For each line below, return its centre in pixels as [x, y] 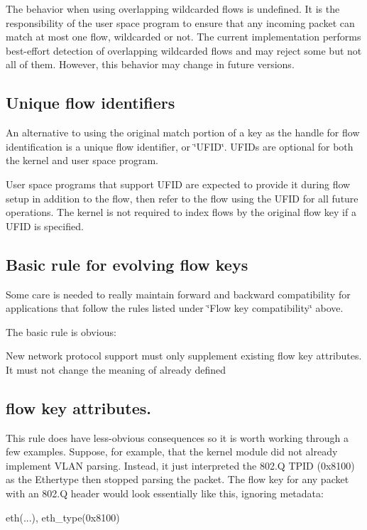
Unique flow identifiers [91, 103]
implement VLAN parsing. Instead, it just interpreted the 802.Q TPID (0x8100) [180, 465]
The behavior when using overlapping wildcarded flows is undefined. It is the [173, 9]
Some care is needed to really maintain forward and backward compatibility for [178, 294]
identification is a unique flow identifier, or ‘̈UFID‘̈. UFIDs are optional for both [180, 146]
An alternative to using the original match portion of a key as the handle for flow [183, 132]
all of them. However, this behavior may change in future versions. [150, 64]
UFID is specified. [45, 226]
